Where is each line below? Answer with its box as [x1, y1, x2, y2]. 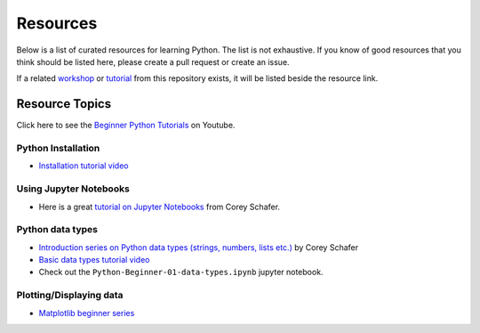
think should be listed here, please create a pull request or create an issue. [16, 56, 290, 67]
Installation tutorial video [38, 160, 129, 171]
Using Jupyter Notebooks [16, 183, 131, 195]
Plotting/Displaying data [16, 289, 124, 302]
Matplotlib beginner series [38, 307, 135, 318]
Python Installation [16, 142, 100, 154]
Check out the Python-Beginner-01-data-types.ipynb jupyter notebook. [38, 267, 324, 278]
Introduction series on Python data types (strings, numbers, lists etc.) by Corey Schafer [38, 241, 359, 253]
